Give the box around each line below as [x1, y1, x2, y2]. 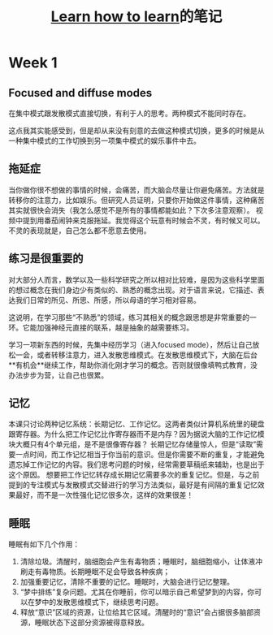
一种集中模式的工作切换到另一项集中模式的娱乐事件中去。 [8, 136, 201, 145]
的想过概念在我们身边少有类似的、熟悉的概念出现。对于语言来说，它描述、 [8, 285, 258, 295]
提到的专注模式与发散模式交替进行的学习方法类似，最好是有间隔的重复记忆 [8, 480, 258, 490]
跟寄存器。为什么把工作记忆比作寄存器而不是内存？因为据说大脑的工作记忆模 [8, 430, 265, 439]
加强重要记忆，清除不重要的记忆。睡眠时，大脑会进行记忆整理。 [19, 577, 234, 587]
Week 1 [8, 54, 58, 72]
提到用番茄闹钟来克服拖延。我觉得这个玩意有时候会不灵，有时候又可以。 [22, 215, 265, 225]
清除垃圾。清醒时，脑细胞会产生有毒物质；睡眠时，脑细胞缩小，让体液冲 [19, 557, 262, 567]
